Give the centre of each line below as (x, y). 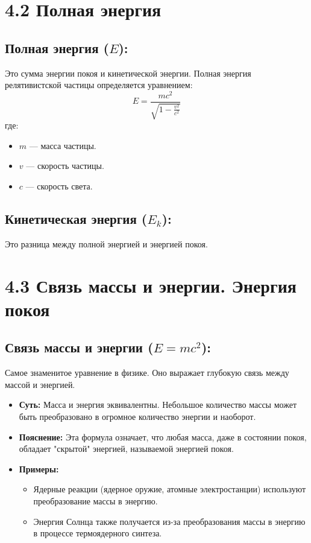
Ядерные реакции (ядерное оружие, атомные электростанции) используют (170, 489)
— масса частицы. (63, 145)
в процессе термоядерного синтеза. (98, 533)
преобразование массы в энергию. (96, 500)
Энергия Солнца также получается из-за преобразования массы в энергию (169, 521)
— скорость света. (59, 186)
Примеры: (39, 468)
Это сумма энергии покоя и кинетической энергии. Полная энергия (128, 73)
